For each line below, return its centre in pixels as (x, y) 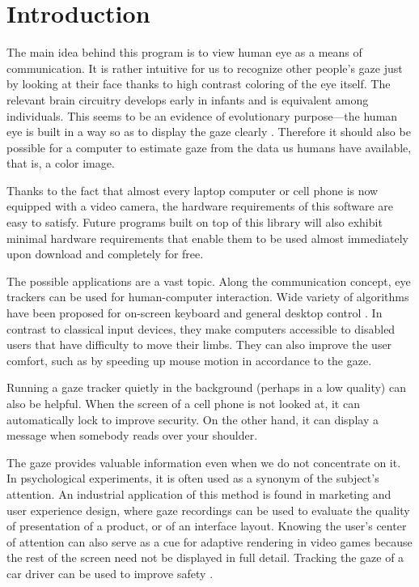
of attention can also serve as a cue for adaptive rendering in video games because (209, 541)
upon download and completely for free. (105, 254)
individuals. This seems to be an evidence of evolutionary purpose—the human (202, 115)
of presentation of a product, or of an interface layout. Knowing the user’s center (207, 526)
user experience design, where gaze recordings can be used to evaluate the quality (208, 510)
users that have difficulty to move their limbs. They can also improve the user (199, 345)
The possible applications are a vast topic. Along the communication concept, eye (209, 281)
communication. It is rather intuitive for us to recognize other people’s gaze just (205, 68)
